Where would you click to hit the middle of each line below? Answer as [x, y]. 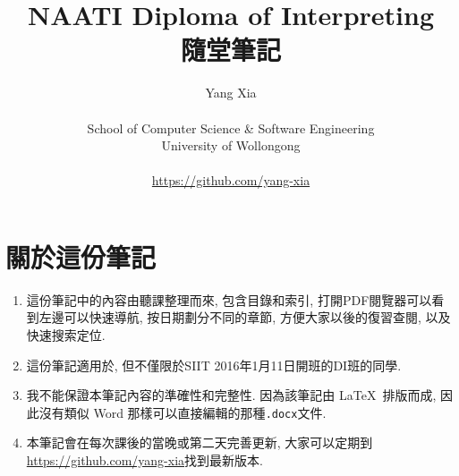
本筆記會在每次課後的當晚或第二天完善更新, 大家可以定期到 [200, 442]
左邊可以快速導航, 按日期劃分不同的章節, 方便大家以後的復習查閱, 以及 [245, 317]
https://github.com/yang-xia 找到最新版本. [144, 460]
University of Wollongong [231, 145]
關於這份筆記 [81, 256]
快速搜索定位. [66, 335]
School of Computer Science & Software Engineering [231, 127]
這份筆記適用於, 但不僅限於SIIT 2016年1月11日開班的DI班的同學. [214, 365]
